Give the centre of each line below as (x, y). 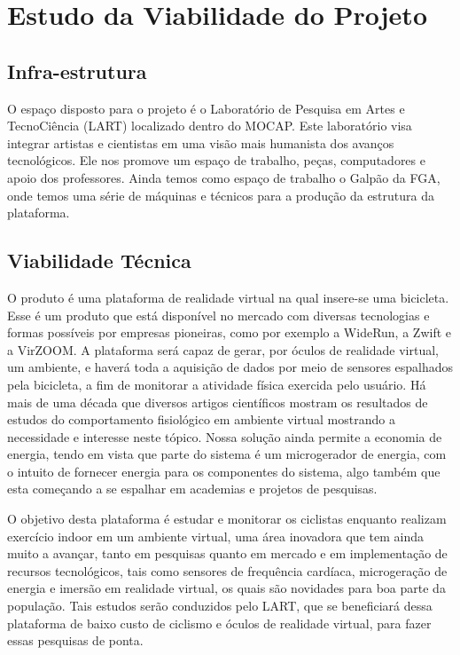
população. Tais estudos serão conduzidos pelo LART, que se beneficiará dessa (220, 606)
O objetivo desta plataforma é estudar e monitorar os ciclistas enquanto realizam (227, 519)
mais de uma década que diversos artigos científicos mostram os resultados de (218, 402)
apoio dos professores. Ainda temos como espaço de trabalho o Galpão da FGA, (224, 177)
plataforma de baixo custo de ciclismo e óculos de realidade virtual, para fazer (219, 623)
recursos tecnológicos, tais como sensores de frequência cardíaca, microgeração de (227, 570)
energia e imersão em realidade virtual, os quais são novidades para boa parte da (226, 588)
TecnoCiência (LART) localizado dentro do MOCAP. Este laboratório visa (210, 126)
